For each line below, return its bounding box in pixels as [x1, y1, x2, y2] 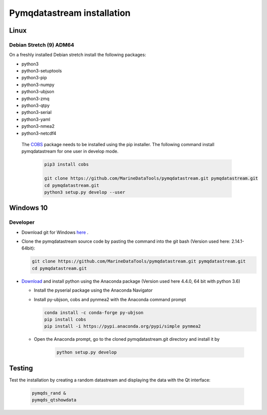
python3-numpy [21, 82, 54, 88]
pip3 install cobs [44, 161, 89, 167]
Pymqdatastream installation [9, 7, 131, 18]
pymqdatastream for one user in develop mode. [21, 149, 119, 155]
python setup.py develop [56, 350, 117, 355]
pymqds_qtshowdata [32, 397, 77, 403]
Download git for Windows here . [21, 229, 89, 235]
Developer [9, 219, 35, 226]
